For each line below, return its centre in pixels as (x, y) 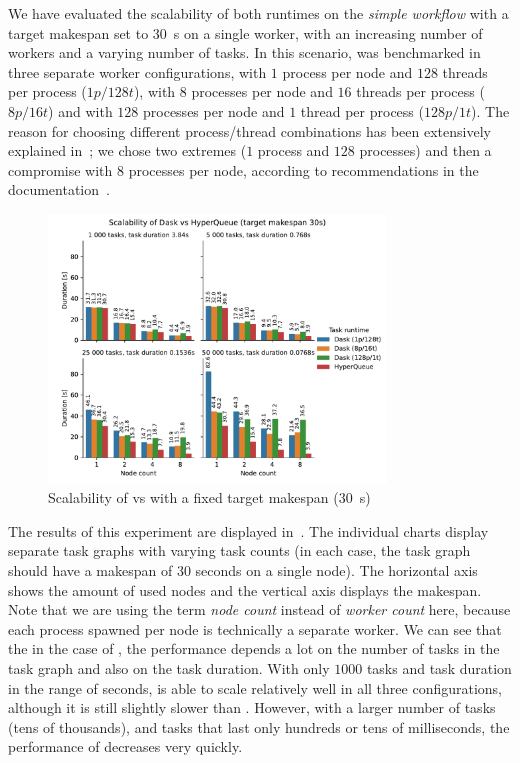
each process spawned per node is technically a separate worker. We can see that (255, 628)
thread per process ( (362, 110)
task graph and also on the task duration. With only (169, 667)
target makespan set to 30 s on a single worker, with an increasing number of (245, 32)
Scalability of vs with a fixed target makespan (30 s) (209, 497)
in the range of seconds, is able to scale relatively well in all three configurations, (255, 687)
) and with (80, 110)
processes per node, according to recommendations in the (303, 169)
